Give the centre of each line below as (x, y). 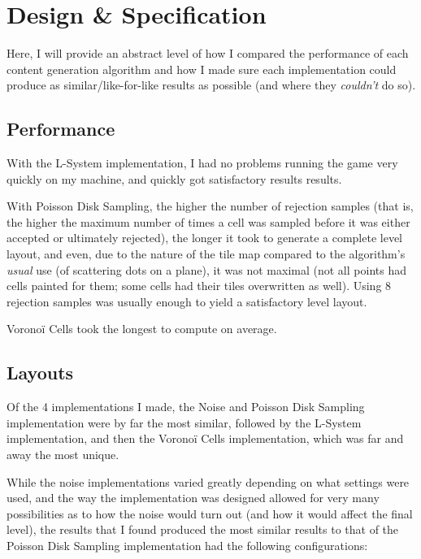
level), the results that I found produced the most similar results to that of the (203, 529)
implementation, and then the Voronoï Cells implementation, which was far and (205, 438)
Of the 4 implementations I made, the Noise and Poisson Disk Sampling (186, 407)
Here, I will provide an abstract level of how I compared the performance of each (208, 53)
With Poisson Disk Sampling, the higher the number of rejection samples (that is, (210, 206)
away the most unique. (63, 455)
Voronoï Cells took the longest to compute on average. (142, 329)
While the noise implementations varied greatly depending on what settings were (208, 481)
